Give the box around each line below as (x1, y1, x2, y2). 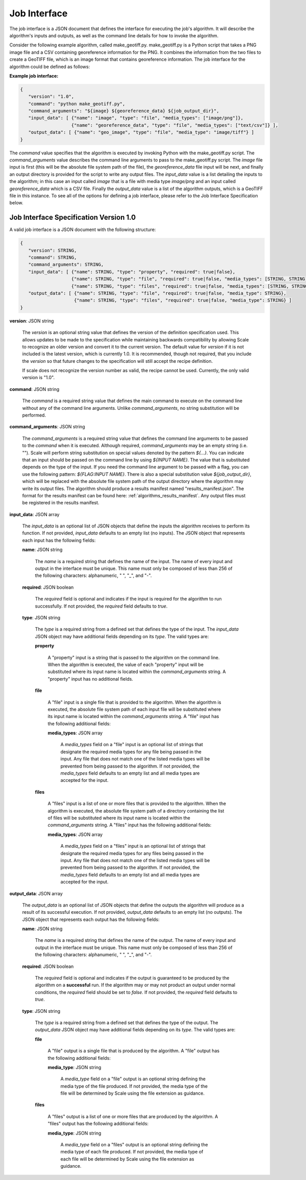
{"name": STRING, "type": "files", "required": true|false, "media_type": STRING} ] (74, 297, 292, 304)
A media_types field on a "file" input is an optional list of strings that (60, 742, 203, 748)
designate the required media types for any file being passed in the (60, 749, 201, 755)
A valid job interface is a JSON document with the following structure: (9, 226, 156, 233)
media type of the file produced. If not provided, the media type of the (60, 1083, 208, 1089)
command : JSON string (9, 386, 60, 392)
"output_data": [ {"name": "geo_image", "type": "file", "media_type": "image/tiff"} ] (28, 129, 254, 135)
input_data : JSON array (9, 511, 60, 517)
